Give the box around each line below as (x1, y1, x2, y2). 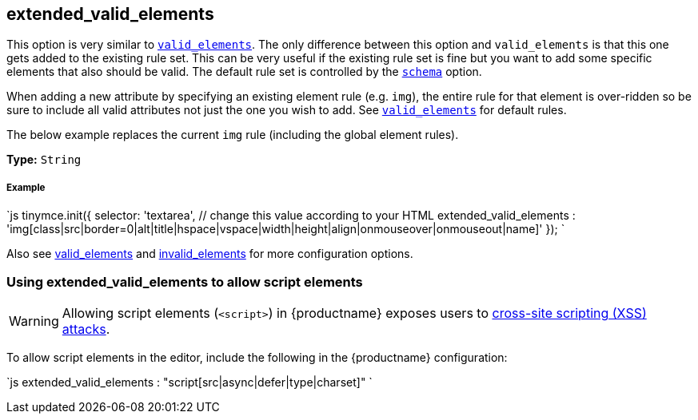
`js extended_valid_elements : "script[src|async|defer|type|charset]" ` (6, 374, 373, 389)
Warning (9, 312, 59, 329)
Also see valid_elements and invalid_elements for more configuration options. (6, 247, 413, 261)
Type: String (6, 153, 82, 167)
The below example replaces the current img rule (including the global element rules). (6, 128, 459, 142)
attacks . (62, 320, 110, 337)
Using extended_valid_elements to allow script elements (6, 273, 363, 290)
